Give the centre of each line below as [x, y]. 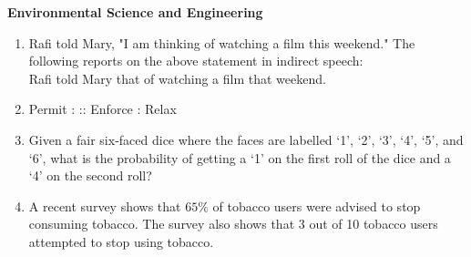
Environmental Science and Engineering [135, 12]
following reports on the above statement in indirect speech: [196, 61]
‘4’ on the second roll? [90, 175]
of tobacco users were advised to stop [317, 206]
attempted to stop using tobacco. [121, 241]
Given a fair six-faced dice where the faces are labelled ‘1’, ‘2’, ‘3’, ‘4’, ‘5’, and [246, 139]
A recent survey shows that [105, 206]
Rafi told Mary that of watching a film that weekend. [177, 78]
